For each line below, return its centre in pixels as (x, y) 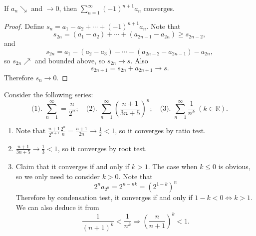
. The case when (173, 166)
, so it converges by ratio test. (160, 130)
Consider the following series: (49, 94)
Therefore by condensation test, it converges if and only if (104, 197)
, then (68, 8)
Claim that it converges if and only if (73, 166)
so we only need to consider (58, 176)
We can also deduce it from (57, 207)
